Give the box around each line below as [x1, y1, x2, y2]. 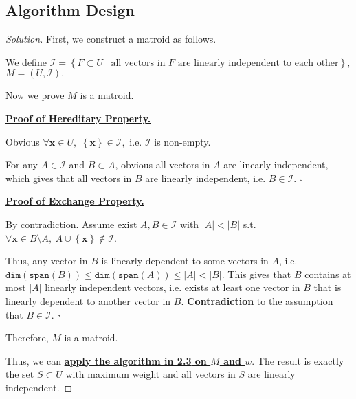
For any [5, 157, 38, 172]
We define [5, 54, 47, 69]
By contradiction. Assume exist [5, 216, 137, 231]
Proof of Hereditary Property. [5, 111, 151, 125]
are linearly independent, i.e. [145, 170, 266, 185]
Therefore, [5, 330, 49, 345]
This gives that [227, 266, 291, 281]
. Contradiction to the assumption [181, 293, 333, 308]
